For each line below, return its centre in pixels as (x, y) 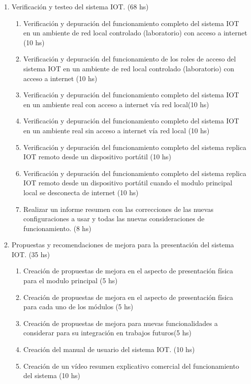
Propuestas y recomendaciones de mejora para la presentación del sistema (123, 245)
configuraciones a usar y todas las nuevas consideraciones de (114, 219)
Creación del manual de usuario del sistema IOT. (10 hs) (109, 349)
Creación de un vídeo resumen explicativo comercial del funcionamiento (131, 366)
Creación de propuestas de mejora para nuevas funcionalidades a (121, 323)
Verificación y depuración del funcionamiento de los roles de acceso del (130, 59)
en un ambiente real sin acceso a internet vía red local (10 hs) (116, 130)
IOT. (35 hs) (31, 254)
